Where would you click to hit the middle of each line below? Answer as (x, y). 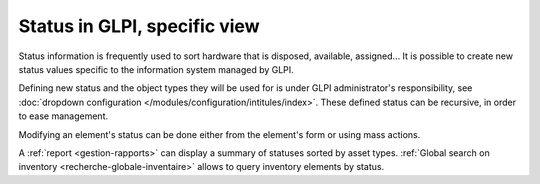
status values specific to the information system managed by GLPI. (156, 69)
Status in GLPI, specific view (139, 26)
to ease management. (63, 116)
